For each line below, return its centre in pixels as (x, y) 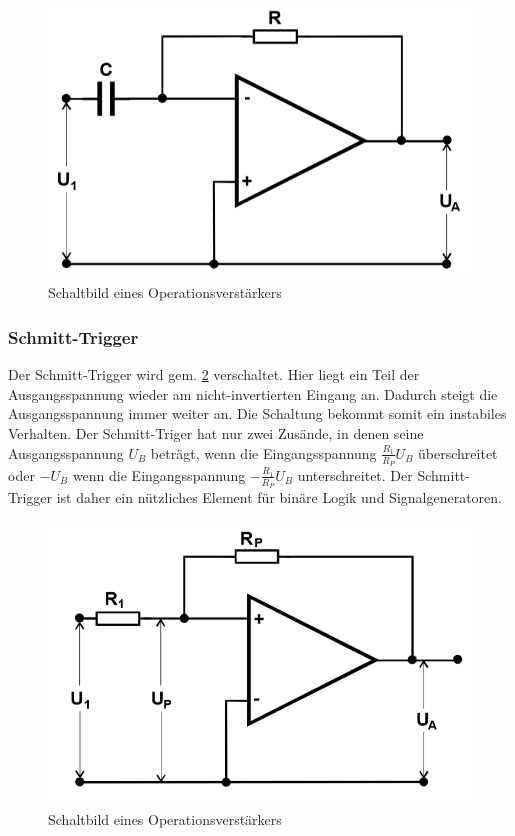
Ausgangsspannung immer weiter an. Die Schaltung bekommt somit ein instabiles (257, 413)
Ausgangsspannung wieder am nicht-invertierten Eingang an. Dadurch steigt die (253, 393)
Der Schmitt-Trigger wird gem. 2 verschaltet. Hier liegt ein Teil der (214, 374)
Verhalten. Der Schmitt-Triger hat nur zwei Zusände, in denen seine (216, 433)
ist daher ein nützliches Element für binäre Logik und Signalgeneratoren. (279, 497)
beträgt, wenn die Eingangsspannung (263, 452)
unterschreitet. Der (355, 474)
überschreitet (458, 452)
